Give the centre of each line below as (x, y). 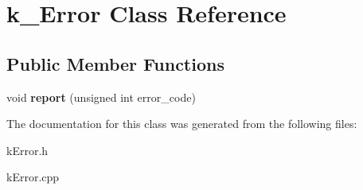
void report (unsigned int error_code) (101, 97)
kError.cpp (33, 177)
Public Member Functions (115, 63)
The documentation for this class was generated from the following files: (182, 124)
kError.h (27, 150)
